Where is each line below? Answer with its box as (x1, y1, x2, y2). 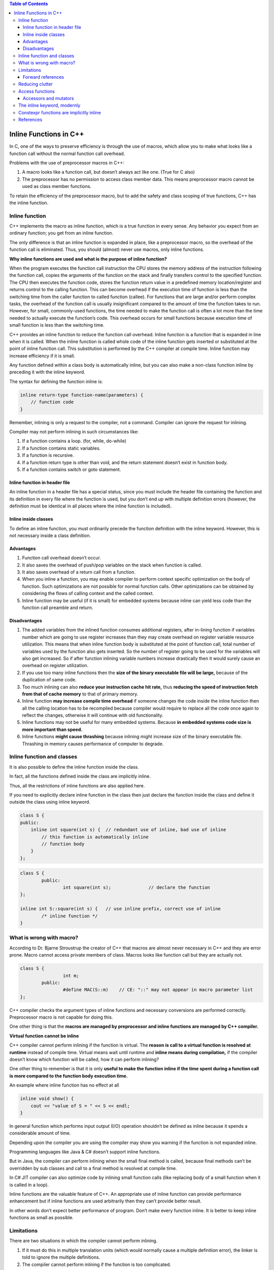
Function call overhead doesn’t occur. (22, 555, 101, 561)
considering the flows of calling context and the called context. (22, 590, 154, 596)
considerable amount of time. (9, 1130, 71, 1136)
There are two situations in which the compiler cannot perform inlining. (9, 1237, 158, 1244)
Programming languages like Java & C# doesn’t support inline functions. (9, 1149, 161, 1155)
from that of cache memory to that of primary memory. (22, 691, 139, 697)
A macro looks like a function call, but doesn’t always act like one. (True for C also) (22, 169, 195, 175)
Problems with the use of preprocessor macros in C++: (9, 160, 124, 166)
